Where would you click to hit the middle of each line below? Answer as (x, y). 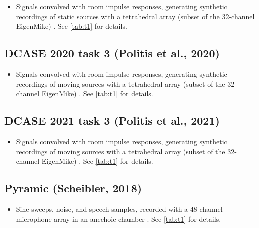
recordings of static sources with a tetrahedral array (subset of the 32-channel (135, 16)
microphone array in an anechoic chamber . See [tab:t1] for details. (118, 219)
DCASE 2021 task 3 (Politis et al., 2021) (112, 121)
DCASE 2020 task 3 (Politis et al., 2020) (112, 53)
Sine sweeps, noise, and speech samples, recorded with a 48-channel (119, 209)
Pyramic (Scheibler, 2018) (73, 188)
